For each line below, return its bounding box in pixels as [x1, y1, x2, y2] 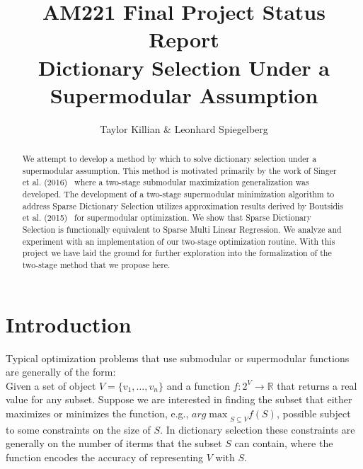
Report [149, 25, 219, 54]
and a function [166, 378, 230, 393]
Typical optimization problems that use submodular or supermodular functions [6, 350, 350, 365]
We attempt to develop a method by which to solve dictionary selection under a [22, 153, 317, 165]
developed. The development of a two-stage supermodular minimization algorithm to [22, 188, 335, 200]
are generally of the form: [6, 364, 116, 379]
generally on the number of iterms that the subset [6, 436, 222, 451]
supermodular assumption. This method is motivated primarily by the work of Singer [22, 164, 337, 176]
